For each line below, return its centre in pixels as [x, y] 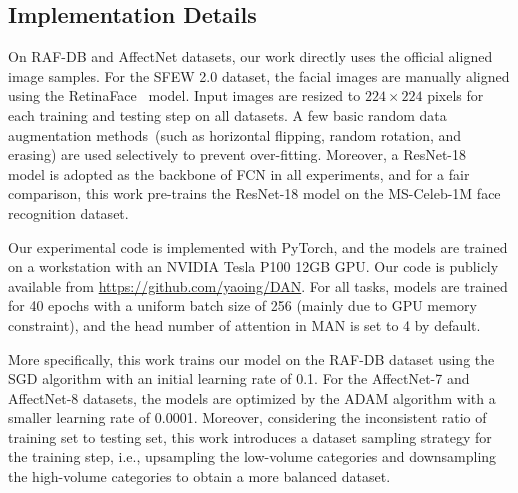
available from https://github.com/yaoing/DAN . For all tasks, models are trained [258, 285]
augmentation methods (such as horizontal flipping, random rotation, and [235, 134]
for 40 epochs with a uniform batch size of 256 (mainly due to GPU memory [242, 305]
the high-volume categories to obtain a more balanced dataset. [199, 476]
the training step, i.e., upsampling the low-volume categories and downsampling [252, 456]
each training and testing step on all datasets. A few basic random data [227, 114]
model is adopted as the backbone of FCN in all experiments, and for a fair [239, 173]
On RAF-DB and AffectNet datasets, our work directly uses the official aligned [250, 56]
